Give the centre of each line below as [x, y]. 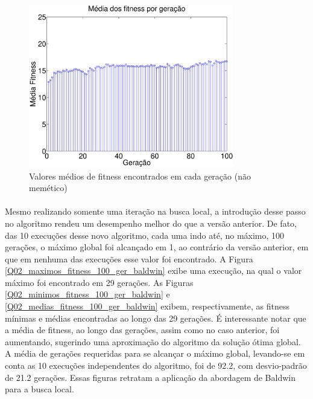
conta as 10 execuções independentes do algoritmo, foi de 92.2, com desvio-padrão [156, 365]
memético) [48, 188]
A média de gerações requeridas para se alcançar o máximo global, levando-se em [155, 353]
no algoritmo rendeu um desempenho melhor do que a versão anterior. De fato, [151, 223]
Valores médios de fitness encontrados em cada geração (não [140, 176]
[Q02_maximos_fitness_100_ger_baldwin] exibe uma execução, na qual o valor [153, 271]
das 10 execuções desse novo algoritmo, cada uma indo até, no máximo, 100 [145, 235]
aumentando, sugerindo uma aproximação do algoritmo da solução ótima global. [153, 341]
